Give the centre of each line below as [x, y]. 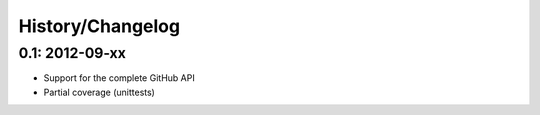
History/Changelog [99, 26]
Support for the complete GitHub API [119, 78]
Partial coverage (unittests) [99, 92]
